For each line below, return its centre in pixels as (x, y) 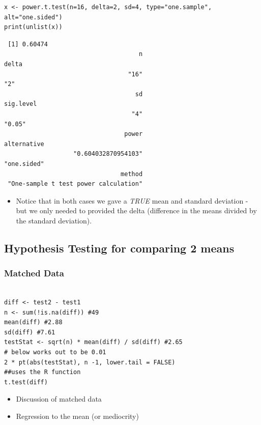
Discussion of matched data (59, 399)
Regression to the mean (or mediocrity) (77, 416)
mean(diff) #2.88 (33, 322)
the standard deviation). (54, 220)
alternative (24, 144)
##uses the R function (42, 372)
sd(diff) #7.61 (30, 332)
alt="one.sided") (33, 17)
